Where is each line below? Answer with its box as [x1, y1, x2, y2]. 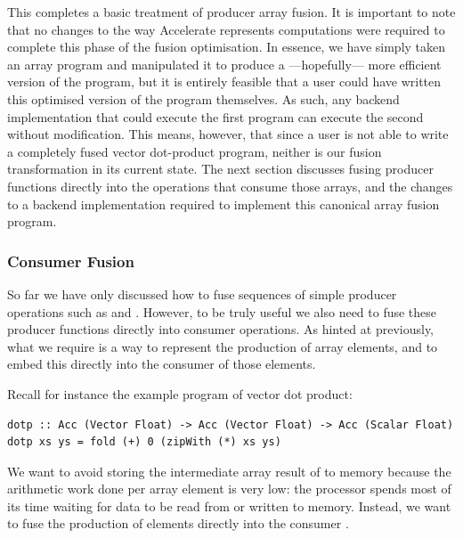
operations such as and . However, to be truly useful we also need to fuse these [7, 302, 437, 321]
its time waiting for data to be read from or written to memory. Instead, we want [7, 496, 451, 515]
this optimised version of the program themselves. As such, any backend [7, 89, 400, 108]
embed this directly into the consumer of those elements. [7, 355, 316, 373]
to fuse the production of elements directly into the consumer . [7, 514, 349, 533]
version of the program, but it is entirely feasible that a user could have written [7, 72, 442, 91]
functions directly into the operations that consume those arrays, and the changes [7, 176, 453, 195]
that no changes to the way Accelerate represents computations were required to [7, 20, 445, 38]
